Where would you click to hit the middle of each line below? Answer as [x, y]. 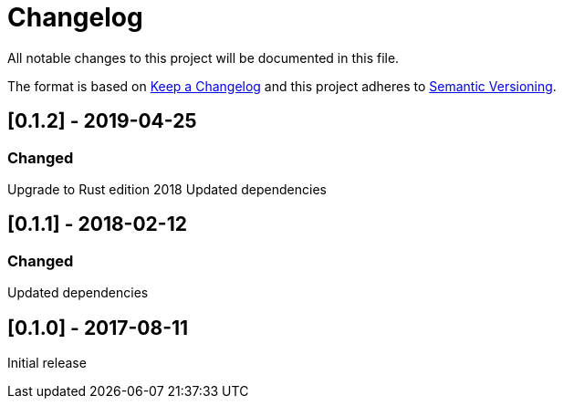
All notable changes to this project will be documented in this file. [203, 57]
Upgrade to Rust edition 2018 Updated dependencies [167, 189]
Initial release [47, 363]
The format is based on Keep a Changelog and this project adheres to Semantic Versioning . [282, 86]
